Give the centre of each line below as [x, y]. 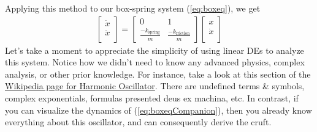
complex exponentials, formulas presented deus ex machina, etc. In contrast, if [152, 98]
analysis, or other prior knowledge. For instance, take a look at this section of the [158, 74]
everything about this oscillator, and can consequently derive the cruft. [138, 122]
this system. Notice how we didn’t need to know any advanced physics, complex [155, 62]
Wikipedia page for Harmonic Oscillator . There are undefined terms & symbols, [155, 86]
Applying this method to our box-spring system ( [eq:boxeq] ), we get [133, 8]
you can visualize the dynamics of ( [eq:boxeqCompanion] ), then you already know [158, 110]
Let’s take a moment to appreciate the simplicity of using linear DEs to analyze [155, 50]
